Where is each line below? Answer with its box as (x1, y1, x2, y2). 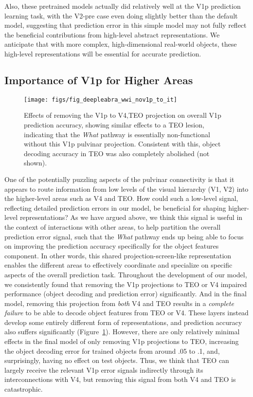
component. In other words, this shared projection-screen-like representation (4, 250, 232, 260)
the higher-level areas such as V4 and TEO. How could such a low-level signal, (4, 193, 238, 203)
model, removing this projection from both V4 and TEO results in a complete (4, 298, 234, 308)
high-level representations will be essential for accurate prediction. (4, 48, 201, 58)
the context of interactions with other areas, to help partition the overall (4, 221, 221, 232)
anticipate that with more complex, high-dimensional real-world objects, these (4, 39, 237, 49)
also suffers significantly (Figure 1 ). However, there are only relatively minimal (4, 326, 240, 337)
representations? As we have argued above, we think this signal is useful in (19, 212, 243, 222)
